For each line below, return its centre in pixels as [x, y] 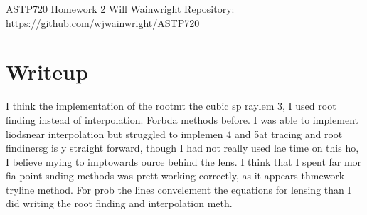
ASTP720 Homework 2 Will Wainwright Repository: [120, 9]
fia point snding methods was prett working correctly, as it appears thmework [175, 175]
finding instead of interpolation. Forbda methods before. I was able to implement [182, 119]
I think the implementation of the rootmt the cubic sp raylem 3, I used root [171, 106]
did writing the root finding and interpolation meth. [119, 203]
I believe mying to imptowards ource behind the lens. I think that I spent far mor [184, 161]
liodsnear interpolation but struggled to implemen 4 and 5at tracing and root [174, 133]
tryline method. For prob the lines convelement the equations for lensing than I [179, 189]
